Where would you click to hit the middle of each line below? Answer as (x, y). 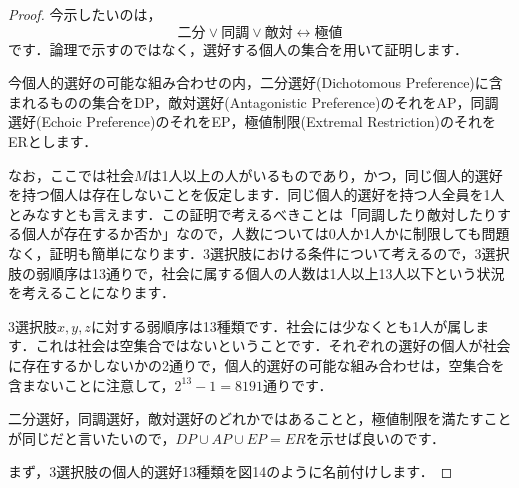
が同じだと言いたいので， (92, 437)
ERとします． (53, 140)
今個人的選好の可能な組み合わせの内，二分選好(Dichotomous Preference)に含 (255, 82)
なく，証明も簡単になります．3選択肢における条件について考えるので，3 (245, 252)
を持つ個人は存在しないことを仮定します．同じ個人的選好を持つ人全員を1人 (256, 194)
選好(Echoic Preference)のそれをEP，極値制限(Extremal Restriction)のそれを (252, 121)
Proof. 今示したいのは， (85, 14)
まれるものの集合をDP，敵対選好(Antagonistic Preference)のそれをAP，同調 (253, 101)
